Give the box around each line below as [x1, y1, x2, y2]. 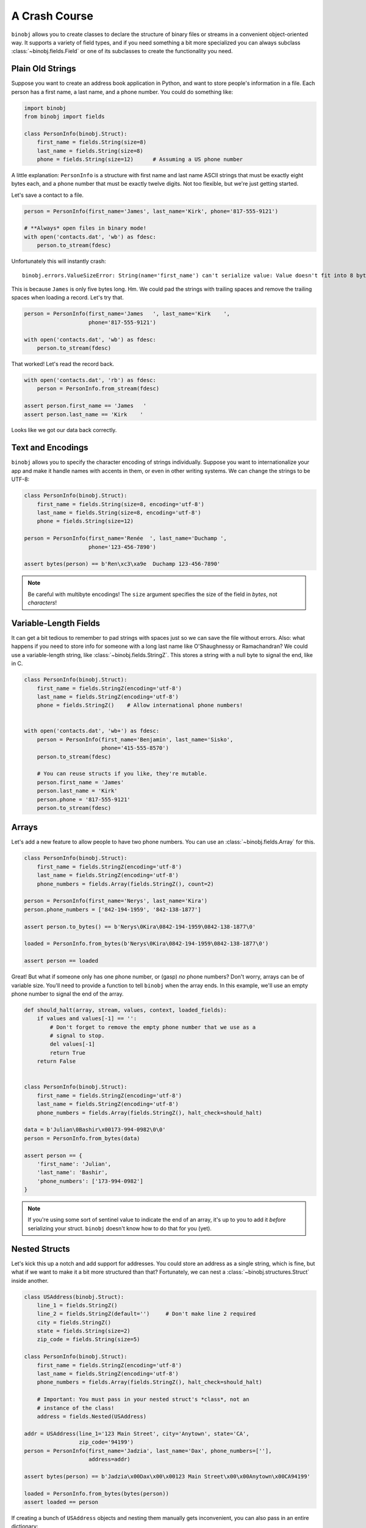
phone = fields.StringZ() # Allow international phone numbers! [37, 702, 243, 709]
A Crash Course [11, 9, 94, 23]
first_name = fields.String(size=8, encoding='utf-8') [37, 501, 204, 507]
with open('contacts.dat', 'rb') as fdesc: [24, 376, 157, 383]
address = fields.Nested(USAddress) [37, 1413, 146, 1420]
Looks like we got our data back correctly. [11, 427, 117, 434]
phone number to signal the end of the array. [11, 990, 124, 997]
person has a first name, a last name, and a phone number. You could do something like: [11, 88, 234, 95]
